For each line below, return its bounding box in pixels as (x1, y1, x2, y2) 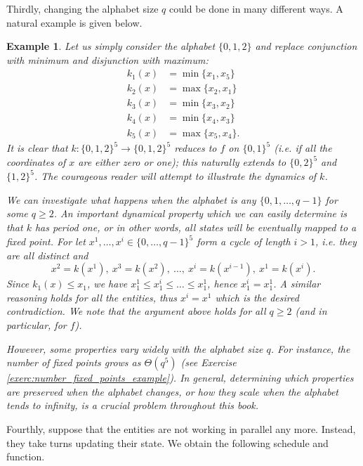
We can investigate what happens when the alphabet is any (6, 192, 256, 207)
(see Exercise (180, 355, 237, 370)
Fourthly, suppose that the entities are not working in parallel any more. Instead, (6, 422, 356, 436)
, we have (87, 276, 128, 291)
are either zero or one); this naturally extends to (78, 155, 286, 169)
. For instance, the (270, 341, 350, 356)
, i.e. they (315, 234, 357, 249)
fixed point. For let (6, 234, 86, 249)
